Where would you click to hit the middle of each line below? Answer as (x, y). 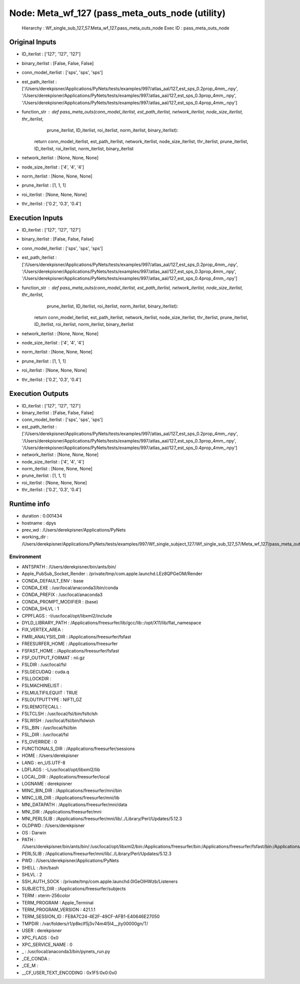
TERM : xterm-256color (46, 895)
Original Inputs (33, 42)
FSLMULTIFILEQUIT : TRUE (50, 692)
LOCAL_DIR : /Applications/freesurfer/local (66, 776)
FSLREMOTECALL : (42, 706)
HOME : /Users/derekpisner (50, 755)
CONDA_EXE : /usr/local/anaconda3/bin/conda (70, 588)
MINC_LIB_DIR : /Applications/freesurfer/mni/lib (71, 797)
